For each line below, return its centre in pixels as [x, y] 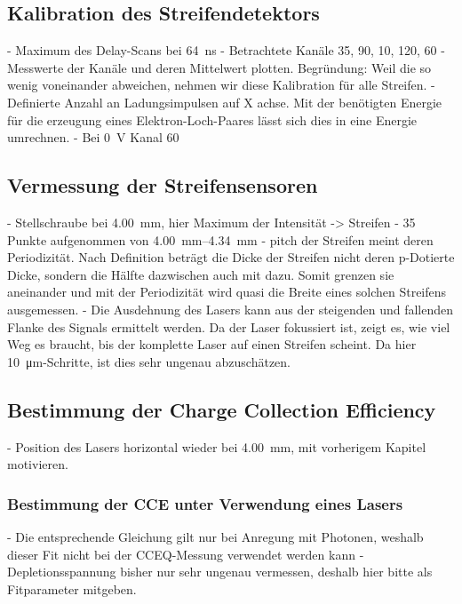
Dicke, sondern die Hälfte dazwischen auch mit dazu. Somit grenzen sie [201, 274]
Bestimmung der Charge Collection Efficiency [222, 409]
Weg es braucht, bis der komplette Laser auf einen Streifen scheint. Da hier [212, 344]
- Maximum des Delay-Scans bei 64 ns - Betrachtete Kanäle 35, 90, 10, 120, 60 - [226, 50]
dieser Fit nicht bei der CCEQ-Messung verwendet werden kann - [186, 554]
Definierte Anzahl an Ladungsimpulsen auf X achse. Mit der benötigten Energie [225, 102]
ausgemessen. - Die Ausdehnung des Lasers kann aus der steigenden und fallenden [231, 309]
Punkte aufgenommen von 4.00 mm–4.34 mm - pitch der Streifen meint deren [220, 239]
